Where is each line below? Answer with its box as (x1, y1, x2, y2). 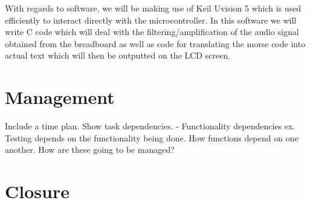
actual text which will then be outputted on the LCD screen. (5, 49, 231, 62)
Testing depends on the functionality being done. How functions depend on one (5, 131, 299, 144)
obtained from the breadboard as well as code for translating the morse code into (5, 37, 306, 50)
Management (5, 85, 115, 109)
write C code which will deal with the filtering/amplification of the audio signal (5, 25, 299, 38)
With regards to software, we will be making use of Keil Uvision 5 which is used (5, 2, 302, 14)
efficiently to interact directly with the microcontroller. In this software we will (5, 13, 297, 26)
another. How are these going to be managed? (5, 143, 175, 156)
